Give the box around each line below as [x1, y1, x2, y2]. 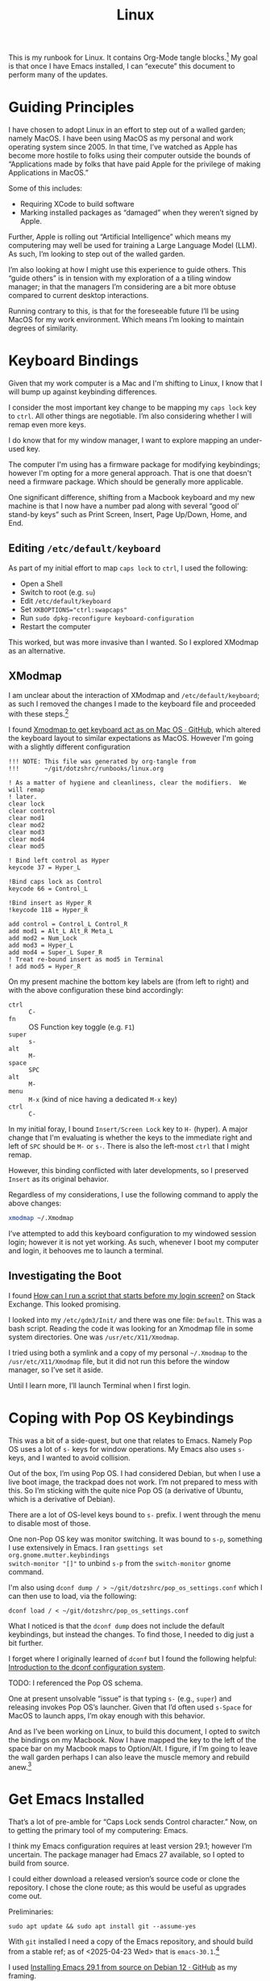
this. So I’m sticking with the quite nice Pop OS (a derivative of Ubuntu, [8, 1485, 243, 1495]
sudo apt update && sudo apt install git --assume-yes [8, 1923, 197, 1931]
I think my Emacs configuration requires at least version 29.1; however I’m [8, 1841, 252, 1851]
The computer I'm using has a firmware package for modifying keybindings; [8, 459, 260, 469]
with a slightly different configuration [8, 742, 131, 751]
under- [239, 435, 263, 445]
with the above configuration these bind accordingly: [8, 986, 184, 995]
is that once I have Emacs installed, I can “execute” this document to [8, 61, 235, 70]
